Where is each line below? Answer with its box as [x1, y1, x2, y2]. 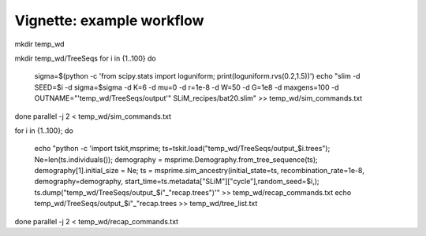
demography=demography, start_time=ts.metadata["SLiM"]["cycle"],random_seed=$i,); [34, 177, 319, 186]
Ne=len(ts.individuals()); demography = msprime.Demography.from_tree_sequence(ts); [34, 154, 319, 164]
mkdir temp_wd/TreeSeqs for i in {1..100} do [14, 53, 157, 63]
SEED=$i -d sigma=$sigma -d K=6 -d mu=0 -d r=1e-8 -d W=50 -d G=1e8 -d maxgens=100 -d [34, 83, 339, 92]
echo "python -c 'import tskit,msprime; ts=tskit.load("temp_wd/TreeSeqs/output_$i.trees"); [34, 144, 331, 153]
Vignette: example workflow [14, 12, 204, 29]
